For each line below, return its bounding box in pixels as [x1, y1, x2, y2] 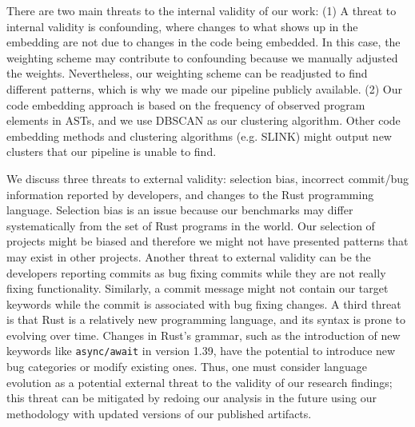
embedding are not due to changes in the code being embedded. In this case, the [6, 34, 401, 50]
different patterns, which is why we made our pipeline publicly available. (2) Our [6, 80, 402, 97]
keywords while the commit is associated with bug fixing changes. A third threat [6, 295, 401, 312]
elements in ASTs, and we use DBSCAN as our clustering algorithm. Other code [6, 112, 401, 129]
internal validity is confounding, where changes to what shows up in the [6, 18, 358, 34]
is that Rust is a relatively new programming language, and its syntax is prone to [6, 311, 405, 328]
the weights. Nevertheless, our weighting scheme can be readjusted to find [6, 65, 368, 82]
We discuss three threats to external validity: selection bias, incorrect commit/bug [6, 170, 409, 186]
